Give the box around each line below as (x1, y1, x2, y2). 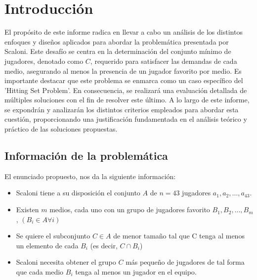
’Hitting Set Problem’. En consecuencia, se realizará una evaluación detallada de (4, 85, 247, 95)
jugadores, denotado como (4, 55, 84, 66)
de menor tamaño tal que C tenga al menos (113, 231, 245, 241)
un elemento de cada (16, 240, 79, 250)
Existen (16, 204, 39, 215)
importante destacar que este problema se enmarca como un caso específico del (4, 75, 243, 86)
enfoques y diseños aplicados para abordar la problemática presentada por (4, 36, 229, 47)
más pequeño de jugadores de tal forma (126, 257, 245, 267)
